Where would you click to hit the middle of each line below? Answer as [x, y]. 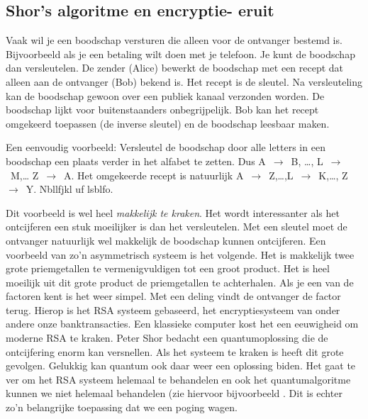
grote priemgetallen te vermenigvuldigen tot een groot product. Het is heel [168, 268]
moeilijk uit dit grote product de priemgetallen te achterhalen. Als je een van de [180, 282]
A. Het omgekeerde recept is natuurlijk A [154, 175]
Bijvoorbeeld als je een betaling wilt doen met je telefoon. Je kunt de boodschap [180, 54]
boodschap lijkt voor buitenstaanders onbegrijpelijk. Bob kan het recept [162, 110]
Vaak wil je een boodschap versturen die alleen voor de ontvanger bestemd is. [174, 40]
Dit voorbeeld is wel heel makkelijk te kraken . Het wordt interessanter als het [173, 212]
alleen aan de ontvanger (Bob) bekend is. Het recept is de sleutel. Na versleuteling [184, 81]
